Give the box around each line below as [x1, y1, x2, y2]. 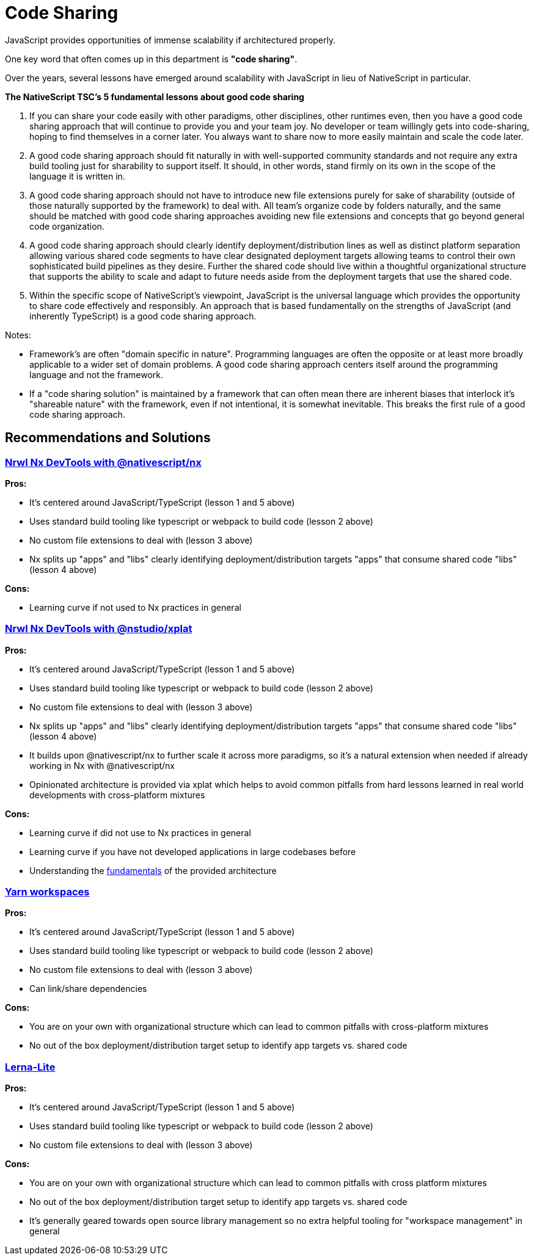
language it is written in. [29, 170, 125, 181]
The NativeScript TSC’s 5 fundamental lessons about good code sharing [5, 91, 304, 102]
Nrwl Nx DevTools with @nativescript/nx [5, 456, 202, 468]
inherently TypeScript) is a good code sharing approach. [29, 310, 257, 321]
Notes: [5, 329, 31, 340]
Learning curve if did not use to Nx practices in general [29, 827, 251, 838]
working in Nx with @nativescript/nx [29, 760, 175, 771]
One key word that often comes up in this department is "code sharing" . [5, 53, 298, 64]
